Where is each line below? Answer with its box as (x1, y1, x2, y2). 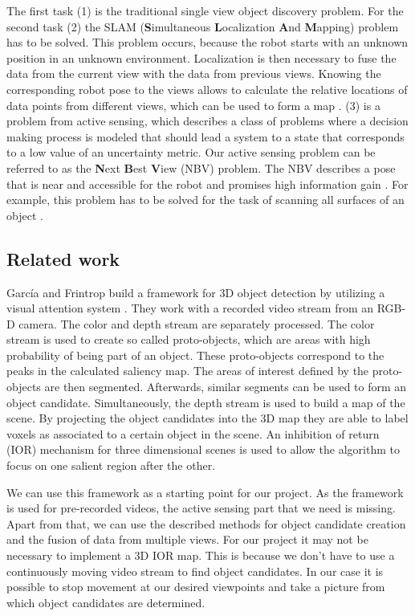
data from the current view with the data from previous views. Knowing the (6, 65, 381, 82)
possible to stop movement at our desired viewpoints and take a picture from (6, 578, 385, 595)
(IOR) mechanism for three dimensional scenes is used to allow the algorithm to (6, 441, 400, 458)
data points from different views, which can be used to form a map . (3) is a (6, 96, 380, 113)
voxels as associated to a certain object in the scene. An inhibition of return (6, 425, 380, 442)
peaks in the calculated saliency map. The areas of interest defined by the (6, 362, 369, 379)
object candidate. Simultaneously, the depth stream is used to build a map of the (6, 394, 405, 410)
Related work (6, 246, 120, 271)
